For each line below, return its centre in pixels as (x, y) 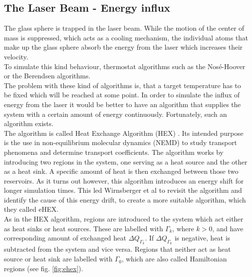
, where (183, 228)
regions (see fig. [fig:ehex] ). (44, 268)
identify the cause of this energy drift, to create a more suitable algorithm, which (125, 199)
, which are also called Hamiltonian (174, 259)
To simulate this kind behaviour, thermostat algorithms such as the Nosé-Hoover (125, 66)
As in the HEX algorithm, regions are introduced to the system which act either (124, 219)
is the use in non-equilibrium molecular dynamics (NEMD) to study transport (121, 142)
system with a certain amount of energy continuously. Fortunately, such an (116, 114)
